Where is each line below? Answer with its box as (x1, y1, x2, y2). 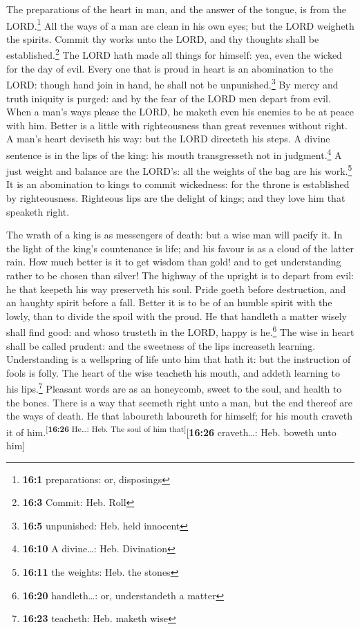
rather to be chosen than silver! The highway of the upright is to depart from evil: (6, 267, 354, 282)
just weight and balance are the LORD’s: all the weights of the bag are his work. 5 (6, 162, 352, 178)
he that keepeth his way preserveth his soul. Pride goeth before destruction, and (6, 281, 346, 296)
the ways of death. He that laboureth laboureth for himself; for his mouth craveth (6, 409, 352, 423)
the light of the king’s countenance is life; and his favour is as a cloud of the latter (6, 241, 354, 255)
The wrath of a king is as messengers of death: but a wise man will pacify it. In (6, 227, 343, 242)
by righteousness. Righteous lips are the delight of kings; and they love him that (6, 191, 345, 205)
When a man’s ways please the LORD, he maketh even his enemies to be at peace (6, 104, 354, 119)
